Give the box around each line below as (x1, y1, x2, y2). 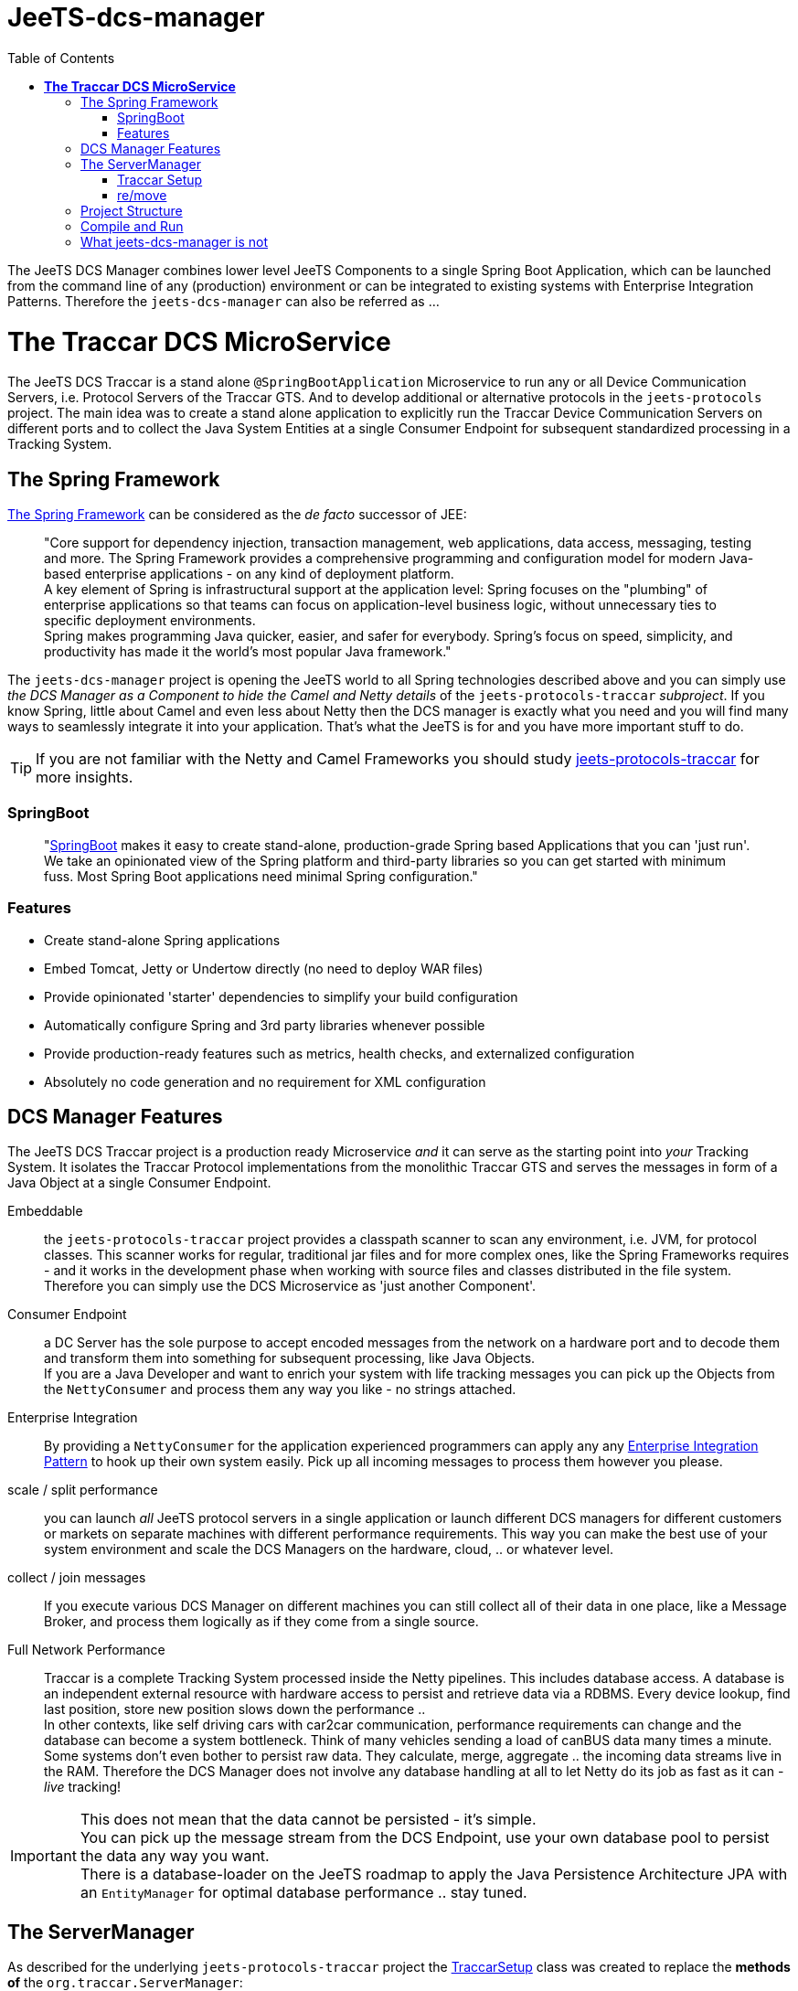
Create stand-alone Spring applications (44, 932, 281, 948)
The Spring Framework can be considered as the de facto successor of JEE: (7, 506, 467, 523)
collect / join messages (7, 1570, 146, 1586)
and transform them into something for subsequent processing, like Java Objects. (44, 1350, 536, 1367)
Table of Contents (7, 49, 115, 66)
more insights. (36, 768, 133, 787)
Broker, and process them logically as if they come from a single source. (44, 1613, 479, 1630)
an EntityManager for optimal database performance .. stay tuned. (80, 1883, 527, 1902)
